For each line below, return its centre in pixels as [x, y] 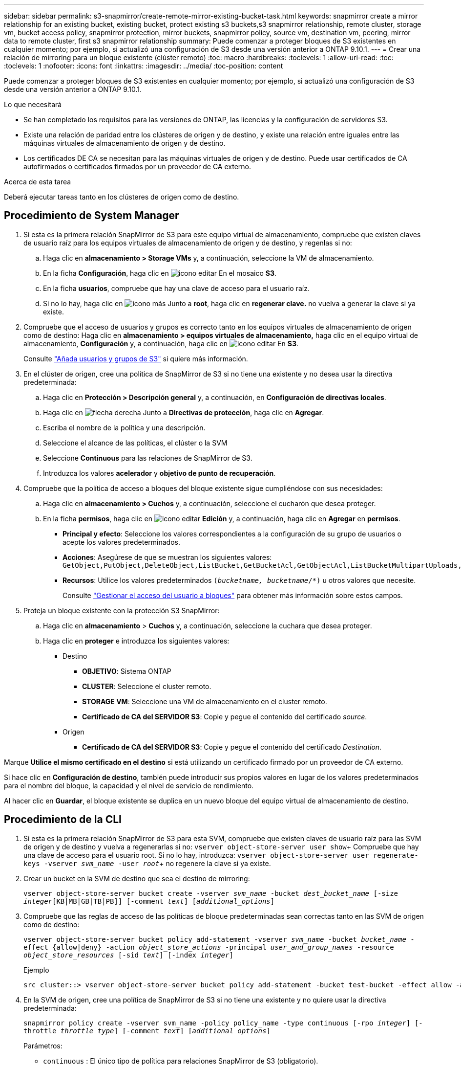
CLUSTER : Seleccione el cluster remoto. [147, 686]
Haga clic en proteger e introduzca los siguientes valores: [136, 641]
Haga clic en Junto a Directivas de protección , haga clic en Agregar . [184, 412]
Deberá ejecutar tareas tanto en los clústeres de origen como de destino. [122, 197]
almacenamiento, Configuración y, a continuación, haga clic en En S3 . [161, 343]
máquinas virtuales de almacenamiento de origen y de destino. [125, 143]
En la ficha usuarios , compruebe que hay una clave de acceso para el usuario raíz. [176, 288]
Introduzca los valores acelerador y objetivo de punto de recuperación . [159, 473]
